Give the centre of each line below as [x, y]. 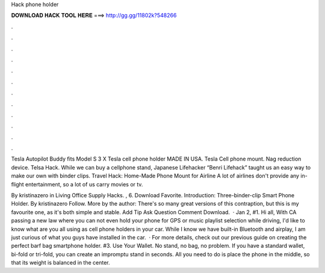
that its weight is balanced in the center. [61, 263]
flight [17, 184]
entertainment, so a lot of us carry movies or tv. [84, 184]
